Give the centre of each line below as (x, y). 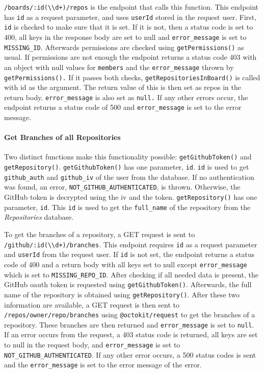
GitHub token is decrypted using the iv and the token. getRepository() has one (131, 197)
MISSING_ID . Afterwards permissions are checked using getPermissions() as (124, 47)
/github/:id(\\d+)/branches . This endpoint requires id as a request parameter (131, 244)
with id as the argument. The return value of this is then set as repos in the (123, 87)
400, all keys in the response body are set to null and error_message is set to (125, 37)
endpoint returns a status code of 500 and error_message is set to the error (123, 107)
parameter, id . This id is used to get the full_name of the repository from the (127, 207)
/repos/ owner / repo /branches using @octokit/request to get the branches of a (130, 314)
